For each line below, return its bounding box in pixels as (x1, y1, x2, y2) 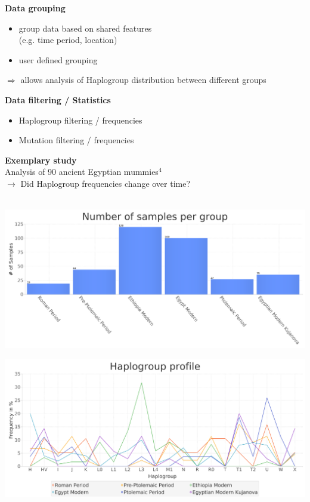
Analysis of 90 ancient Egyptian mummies (5, 165, 159, 178)
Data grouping (5, 2, 66, 14)
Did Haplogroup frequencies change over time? (20, 177, 191, 189)
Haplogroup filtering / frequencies (18, 113, 142, 126)
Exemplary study (5, 153, 77, 166)
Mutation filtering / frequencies (18, 134, 134, 146)
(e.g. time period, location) (18, 33, 117, 46)
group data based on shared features (18, 21, 152, 34)
